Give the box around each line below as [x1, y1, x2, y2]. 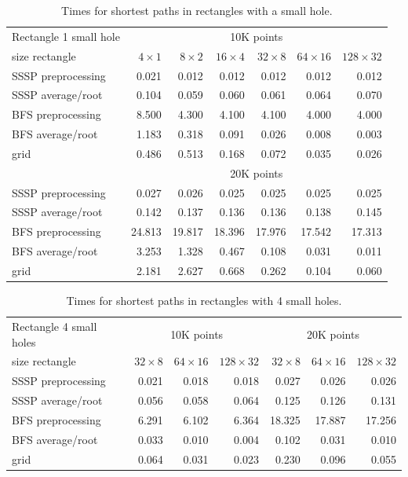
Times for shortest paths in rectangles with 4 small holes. [66, 292, 342, 309]
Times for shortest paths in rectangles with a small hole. [61, 2, 333, 18]
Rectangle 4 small [12, 317, 97, 334]
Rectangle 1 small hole [12, 28, 120, 44]
